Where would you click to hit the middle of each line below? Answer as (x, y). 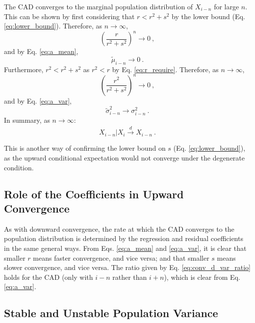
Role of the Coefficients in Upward (94, 194)
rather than (130, 277)
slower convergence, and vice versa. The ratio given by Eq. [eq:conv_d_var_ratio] (127, 267)
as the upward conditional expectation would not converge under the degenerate (125, 158)
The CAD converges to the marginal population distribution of (99, 6)
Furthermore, (24, 69)
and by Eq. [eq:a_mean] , (41, 51)
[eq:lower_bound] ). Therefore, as (53, 26)
